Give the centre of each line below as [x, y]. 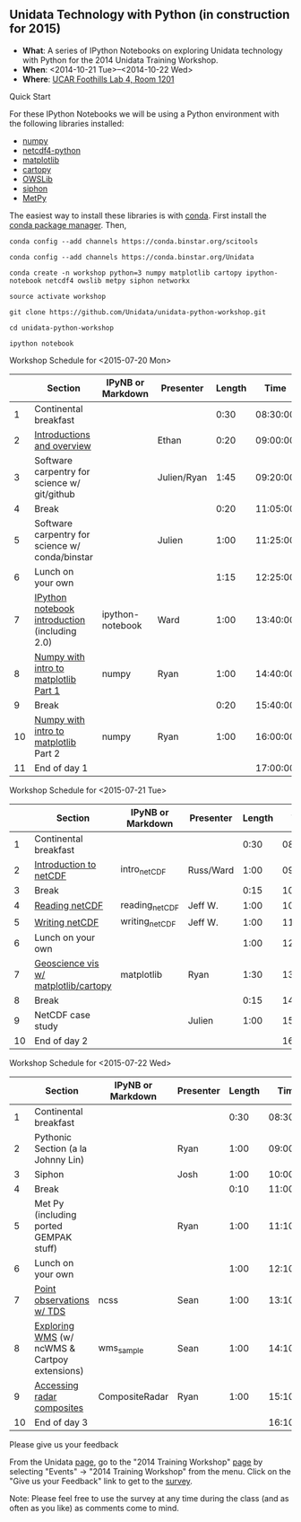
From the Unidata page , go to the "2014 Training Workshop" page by [136, 1462]
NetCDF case [63, 1016]
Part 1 [47, 691]
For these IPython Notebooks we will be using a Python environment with [144, 114]
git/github [55, 494]
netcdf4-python [51, 150]
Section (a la [61, 1148]
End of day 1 [61, 768]
